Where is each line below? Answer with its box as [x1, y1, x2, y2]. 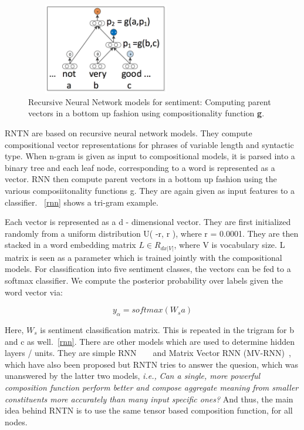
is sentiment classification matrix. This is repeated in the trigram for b [40, 323, 294, 335]
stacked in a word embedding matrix [5, 238, 136, 251]
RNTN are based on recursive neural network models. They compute [5, 126, 252, 139]
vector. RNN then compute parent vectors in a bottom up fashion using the [5, 173, 277, 185]
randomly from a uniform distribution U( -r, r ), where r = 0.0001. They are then [5, 227, 299, 239]
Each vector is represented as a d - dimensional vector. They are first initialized [5, 216, 291, 228]
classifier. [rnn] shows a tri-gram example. [5, 196, 158, 208]
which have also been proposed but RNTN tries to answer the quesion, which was [5, 358, 299, 370]
